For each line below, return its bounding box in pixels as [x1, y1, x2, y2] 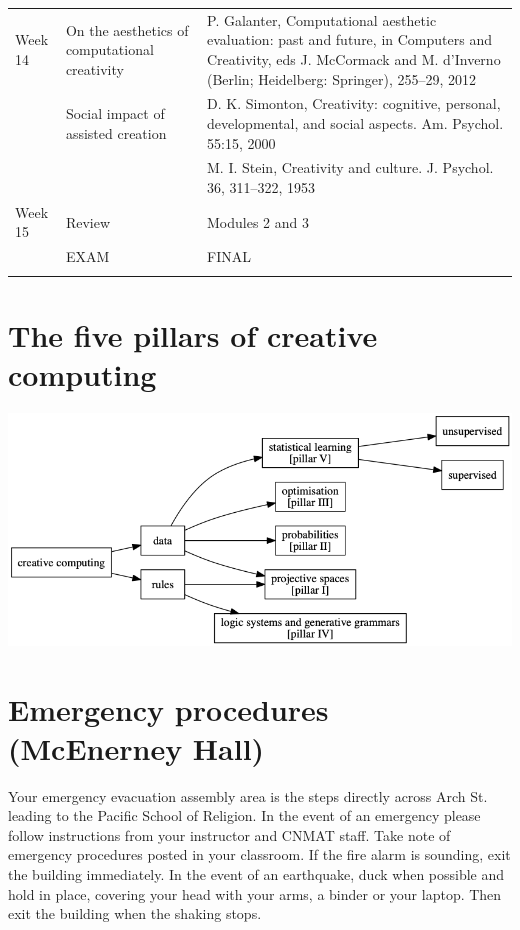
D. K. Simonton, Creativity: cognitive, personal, [207, 93, 501, 114]
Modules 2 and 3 [207, 211, 309, 232]
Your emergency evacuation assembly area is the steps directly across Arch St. [8, 785, 488, 806]
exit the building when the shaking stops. [8, 903, 262, 924]
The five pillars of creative [8, 314, 378, 355]
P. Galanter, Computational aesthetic [207, 9, 437, 30]
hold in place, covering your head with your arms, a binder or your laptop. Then [8, 883, 502, 904]
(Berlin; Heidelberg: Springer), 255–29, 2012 [207, 68, 477, 89]
